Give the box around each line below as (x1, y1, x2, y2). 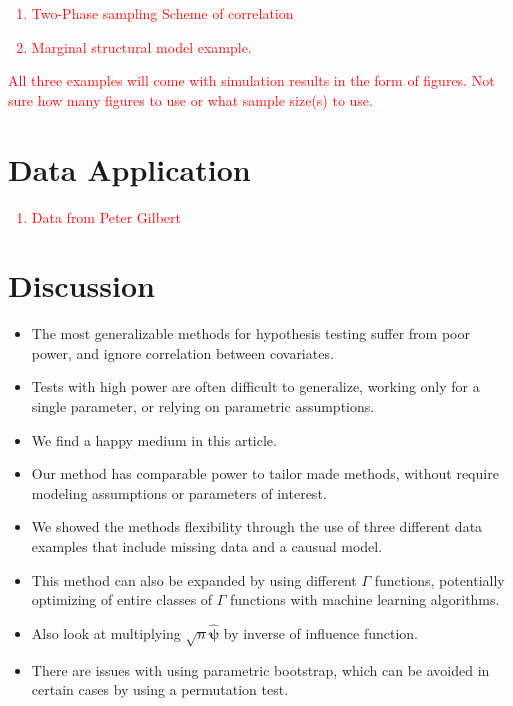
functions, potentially (374, 569, 505, 590)
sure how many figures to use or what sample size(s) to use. (8, 89, 373, 110)
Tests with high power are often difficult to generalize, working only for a (31, 376, 480, 397)
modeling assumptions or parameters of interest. (31, 482, 327, 503)
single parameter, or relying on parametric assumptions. (31, 396, 375, 416)
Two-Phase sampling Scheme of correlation (31, 3, 294, 23)
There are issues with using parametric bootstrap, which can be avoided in (31, 659, 490, 680)
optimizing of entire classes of (31, 589, 213, 610)
